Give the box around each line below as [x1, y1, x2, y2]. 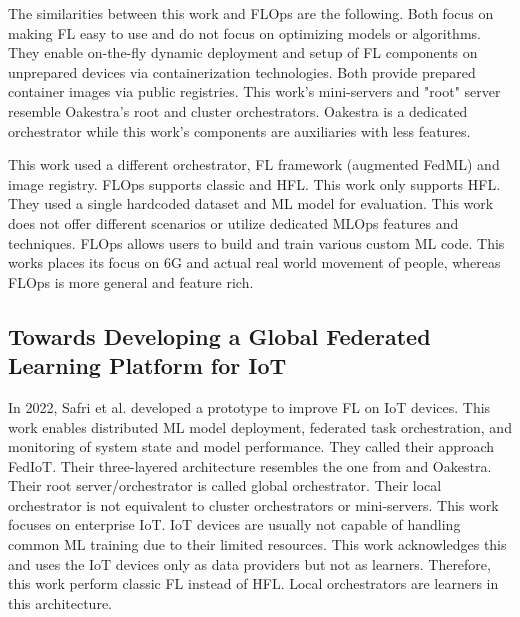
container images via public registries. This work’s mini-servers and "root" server [8, 81, 501, 102]
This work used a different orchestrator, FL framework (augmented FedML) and [8, 154, 500, 175]
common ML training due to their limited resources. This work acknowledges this [8, 534, 507, 555]
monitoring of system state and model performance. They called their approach [8, 436, 495, 457]
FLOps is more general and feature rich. [8, 271, 254, 292]
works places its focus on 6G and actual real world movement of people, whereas [8, 252, 501, 273]
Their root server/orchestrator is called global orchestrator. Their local [8, 475, 442, 496]
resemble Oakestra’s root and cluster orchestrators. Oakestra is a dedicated [8, 100, 468, 121]
